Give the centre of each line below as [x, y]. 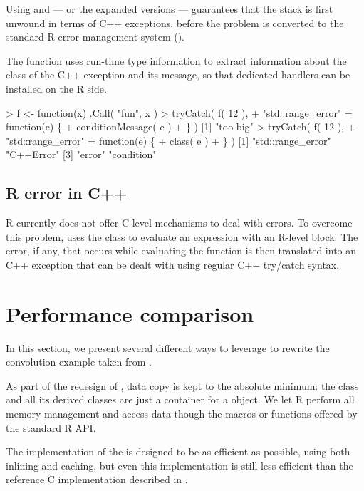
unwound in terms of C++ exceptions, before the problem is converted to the [175, 22]
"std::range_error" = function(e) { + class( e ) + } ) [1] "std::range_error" [168, 140]
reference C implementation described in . [97, 479]
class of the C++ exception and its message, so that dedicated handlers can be [178, 74]
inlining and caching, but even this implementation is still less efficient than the [180, 465]
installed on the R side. [56, 88]
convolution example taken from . [79, 362]
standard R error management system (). [95, 37]
